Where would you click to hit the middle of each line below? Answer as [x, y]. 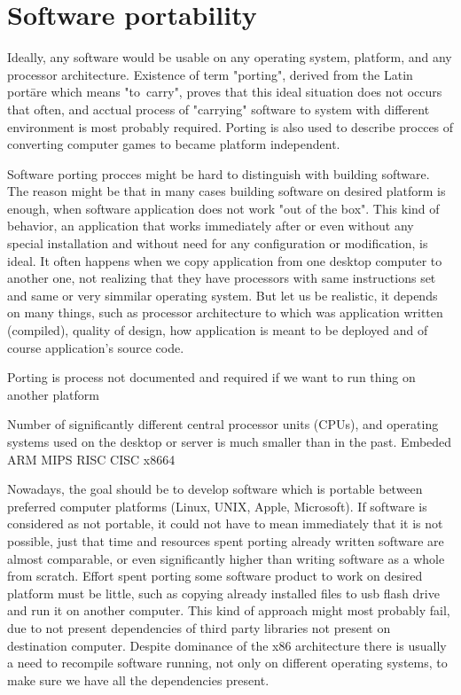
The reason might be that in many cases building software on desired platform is [227, 191]
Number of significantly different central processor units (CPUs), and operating [223, 424]
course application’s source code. [96, 347]
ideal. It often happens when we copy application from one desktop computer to [225, 260]
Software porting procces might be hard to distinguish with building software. [219, 173]
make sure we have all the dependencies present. [138, 679]
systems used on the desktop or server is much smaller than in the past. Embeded [230, 441]
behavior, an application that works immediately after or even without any [211, 226]
